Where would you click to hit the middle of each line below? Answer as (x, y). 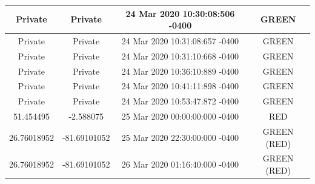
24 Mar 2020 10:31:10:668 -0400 (180, 56)
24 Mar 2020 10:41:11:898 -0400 (180, 86)
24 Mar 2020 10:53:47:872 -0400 (180, 101)
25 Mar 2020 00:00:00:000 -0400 (180, 116)
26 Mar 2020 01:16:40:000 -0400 (180, 164)
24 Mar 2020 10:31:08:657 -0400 (180, 40)
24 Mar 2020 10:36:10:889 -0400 (180, 71)
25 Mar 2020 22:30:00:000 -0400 (180, 137)
